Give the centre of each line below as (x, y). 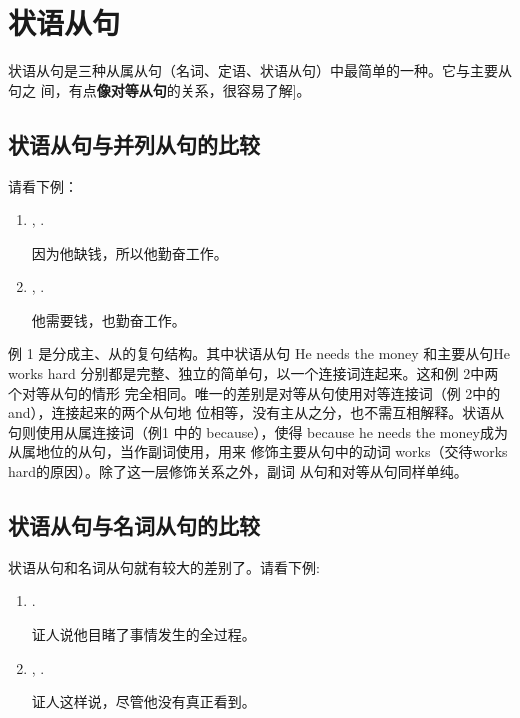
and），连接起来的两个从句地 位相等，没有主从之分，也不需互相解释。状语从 (256, 412)
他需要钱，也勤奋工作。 (108, 319)
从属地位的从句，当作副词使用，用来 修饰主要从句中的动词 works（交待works (258, 451)
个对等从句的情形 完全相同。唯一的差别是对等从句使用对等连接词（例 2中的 (254, 392)
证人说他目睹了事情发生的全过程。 (143, 634)
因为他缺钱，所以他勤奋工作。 (129, 252)
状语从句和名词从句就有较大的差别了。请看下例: (164, 566)
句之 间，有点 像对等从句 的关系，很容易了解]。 (159, 89)
